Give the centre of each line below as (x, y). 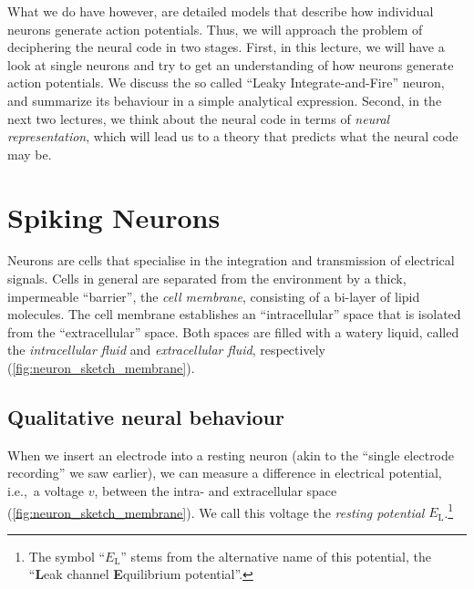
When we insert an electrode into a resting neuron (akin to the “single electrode (231, 455)
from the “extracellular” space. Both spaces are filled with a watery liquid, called (233, 331)
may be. (30, 154)
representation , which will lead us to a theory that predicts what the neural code (233, 136)
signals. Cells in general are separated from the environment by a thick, (207, 279)
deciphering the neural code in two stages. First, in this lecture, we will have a (226, 47)
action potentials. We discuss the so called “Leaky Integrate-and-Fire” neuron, (226, 83)
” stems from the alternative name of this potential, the (276, 556)
